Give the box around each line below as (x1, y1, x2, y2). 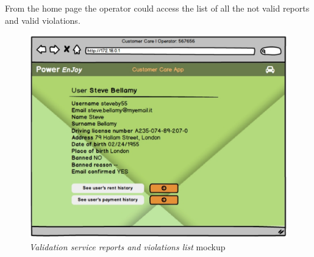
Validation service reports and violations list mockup (29, 241, 226, 253)
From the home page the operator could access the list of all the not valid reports (5, 2, 310, 14)
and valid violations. (5, 13, 80, 26)
